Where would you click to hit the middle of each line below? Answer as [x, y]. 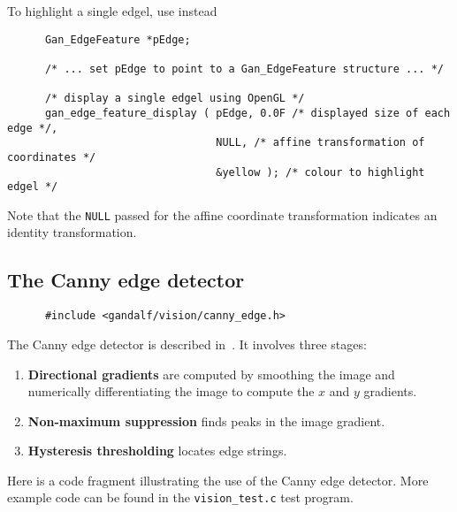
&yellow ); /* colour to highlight [320, 172]
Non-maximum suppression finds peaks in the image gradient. [206, 420]
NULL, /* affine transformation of [320, 143]
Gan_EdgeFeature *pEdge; [118, 39]
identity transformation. [72, 232]
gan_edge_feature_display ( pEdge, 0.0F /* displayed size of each [248, 113]
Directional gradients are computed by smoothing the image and [211, 374]
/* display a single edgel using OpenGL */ [175, 99]
